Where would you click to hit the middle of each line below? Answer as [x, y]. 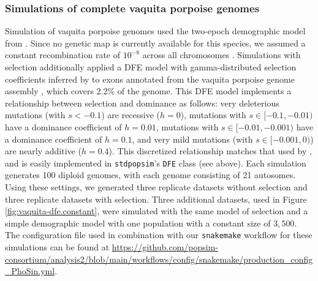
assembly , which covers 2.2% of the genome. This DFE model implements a [148, 91]
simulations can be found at [57, 247]
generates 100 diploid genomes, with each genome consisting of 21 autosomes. [150, 175]
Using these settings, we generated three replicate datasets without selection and [156, 187]
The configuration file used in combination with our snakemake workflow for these [159, 235]
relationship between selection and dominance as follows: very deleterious [142, 103]
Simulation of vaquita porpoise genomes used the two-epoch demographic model [155, 31]
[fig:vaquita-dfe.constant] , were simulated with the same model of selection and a [157, 211]
